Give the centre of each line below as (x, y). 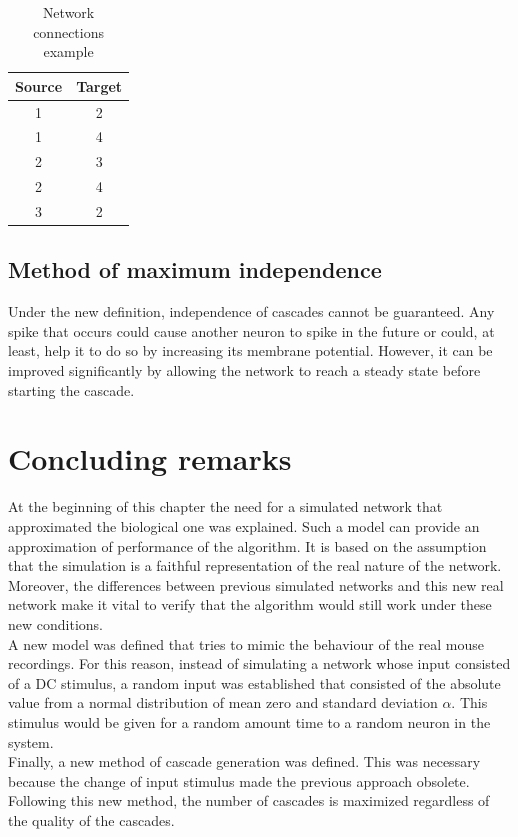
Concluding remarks (150, 458)
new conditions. (55, 623)
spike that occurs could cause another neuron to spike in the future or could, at (251, 330)
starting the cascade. (71, 389)
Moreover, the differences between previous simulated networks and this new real (256, 584)
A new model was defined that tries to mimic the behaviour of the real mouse (246, 643)
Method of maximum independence (195, 269)
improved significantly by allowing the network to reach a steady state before (244, 370)
